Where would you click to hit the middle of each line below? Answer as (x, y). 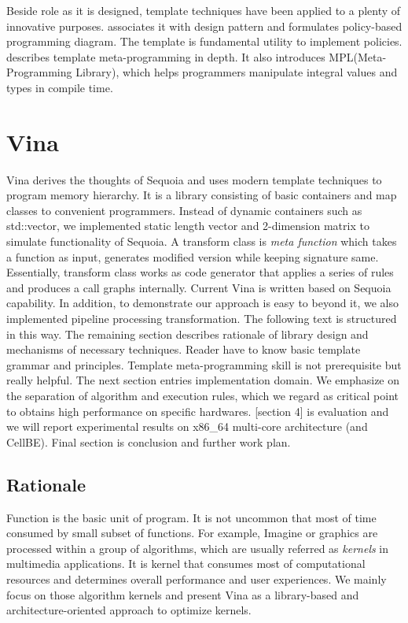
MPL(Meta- (358, 56)
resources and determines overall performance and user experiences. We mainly (197, 578)
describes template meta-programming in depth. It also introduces (166, 56)
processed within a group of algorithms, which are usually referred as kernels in (198, 548)
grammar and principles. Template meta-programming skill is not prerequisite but (204, 364)
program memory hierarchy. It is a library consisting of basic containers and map (202, 195)
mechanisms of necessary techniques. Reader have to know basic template (184, 349)
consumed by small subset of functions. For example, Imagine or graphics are (192, 533)
